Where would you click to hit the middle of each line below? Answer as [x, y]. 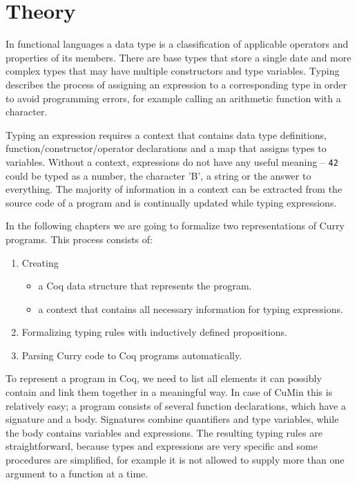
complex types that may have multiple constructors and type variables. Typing [173, 71]
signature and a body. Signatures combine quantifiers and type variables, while [172, 419]
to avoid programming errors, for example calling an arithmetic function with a [173, 98]
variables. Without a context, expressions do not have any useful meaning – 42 [172, 161]
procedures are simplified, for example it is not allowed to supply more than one [175, 460]
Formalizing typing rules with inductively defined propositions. [154, 332]
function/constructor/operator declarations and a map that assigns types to [166, 148]
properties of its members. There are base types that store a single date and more [178, 57]
